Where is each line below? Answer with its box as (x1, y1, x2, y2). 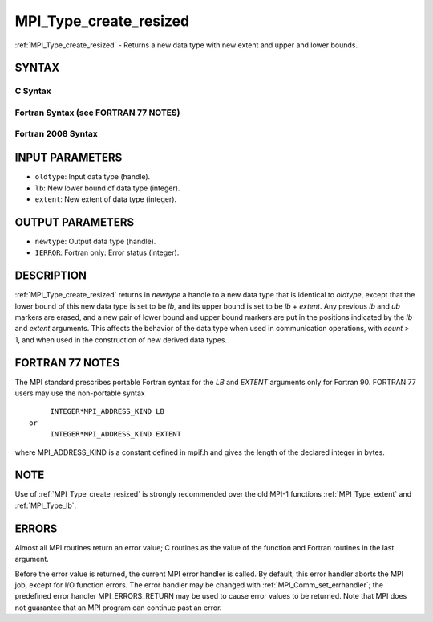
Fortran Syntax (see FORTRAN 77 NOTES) (14, 107, 180, 118)
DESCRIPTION (14, 269, 87, 283)
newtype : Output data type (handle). (34, 236, 156, 246)
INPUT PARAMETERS (14, 151, 123, 165)
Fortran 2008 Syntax (14, 129, 98, 140)
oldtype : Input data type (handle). (34, 172, 151, 182)
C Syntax (14, 85, 51, 96)
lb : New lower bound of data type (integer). (34, 183, 180, 193)
